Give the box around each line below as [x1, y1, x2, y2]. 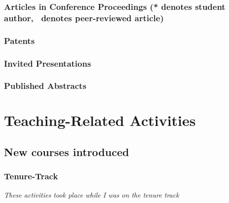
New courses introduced [4, 144, 129, 160]
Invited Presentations [4, 57, 91, 69]
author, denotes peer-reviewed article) [4, 11, 164, 24]
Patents [4, 34, 35, 46]
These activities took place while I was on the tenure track [4, 189, 179, 200]
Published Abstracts [4, 80, 86, 92]
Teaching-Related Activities [4, 110, 196, 130]
